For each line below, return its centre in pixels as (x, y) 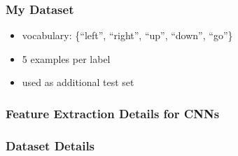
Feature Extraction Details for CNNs (113, 113)
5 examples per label (66, 58)
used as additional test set (78, 82)
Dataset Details (50, 145)
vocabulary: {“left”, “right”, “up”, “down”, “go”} (127, 35)
